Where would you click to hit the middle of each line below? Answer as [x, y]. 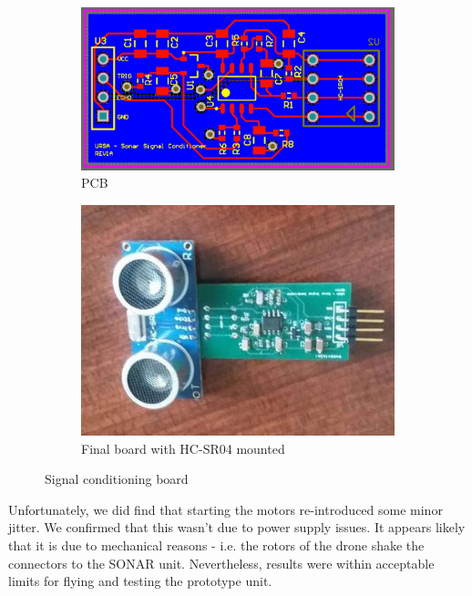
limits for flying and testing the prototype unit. [140, 581]
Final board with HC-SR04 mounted [183, 448]
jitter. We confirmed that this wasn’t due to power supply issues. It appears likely [237, 527]
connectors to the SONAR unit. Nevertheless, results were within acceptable [221, 563]
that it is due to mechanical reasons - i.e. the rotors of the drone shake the [216, 545]
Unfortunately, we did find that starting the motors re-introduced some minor [226, 509]
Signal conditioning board [117, 479]
